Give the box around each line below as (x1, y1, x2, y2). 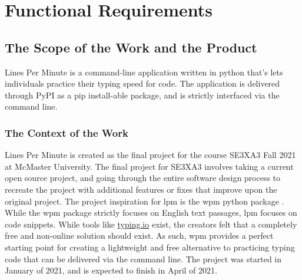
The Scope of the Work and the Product (5, 38, 257, 56)
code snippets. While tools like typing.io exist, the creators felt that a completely (5, 218, 297, 230)
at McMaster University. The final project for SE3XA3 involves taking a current (5, 160, 294, 172)
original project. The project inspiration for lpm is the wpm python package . (5, 195, 284, 207)
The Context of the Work (5, 125, 128, 140)
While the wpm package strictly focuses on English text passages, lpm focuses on (5, 206, 297, 219)
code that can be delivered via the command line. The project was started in (5, 252, 282, 265)
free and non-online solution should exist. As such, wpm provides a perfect (5, 229, 274, 242)
